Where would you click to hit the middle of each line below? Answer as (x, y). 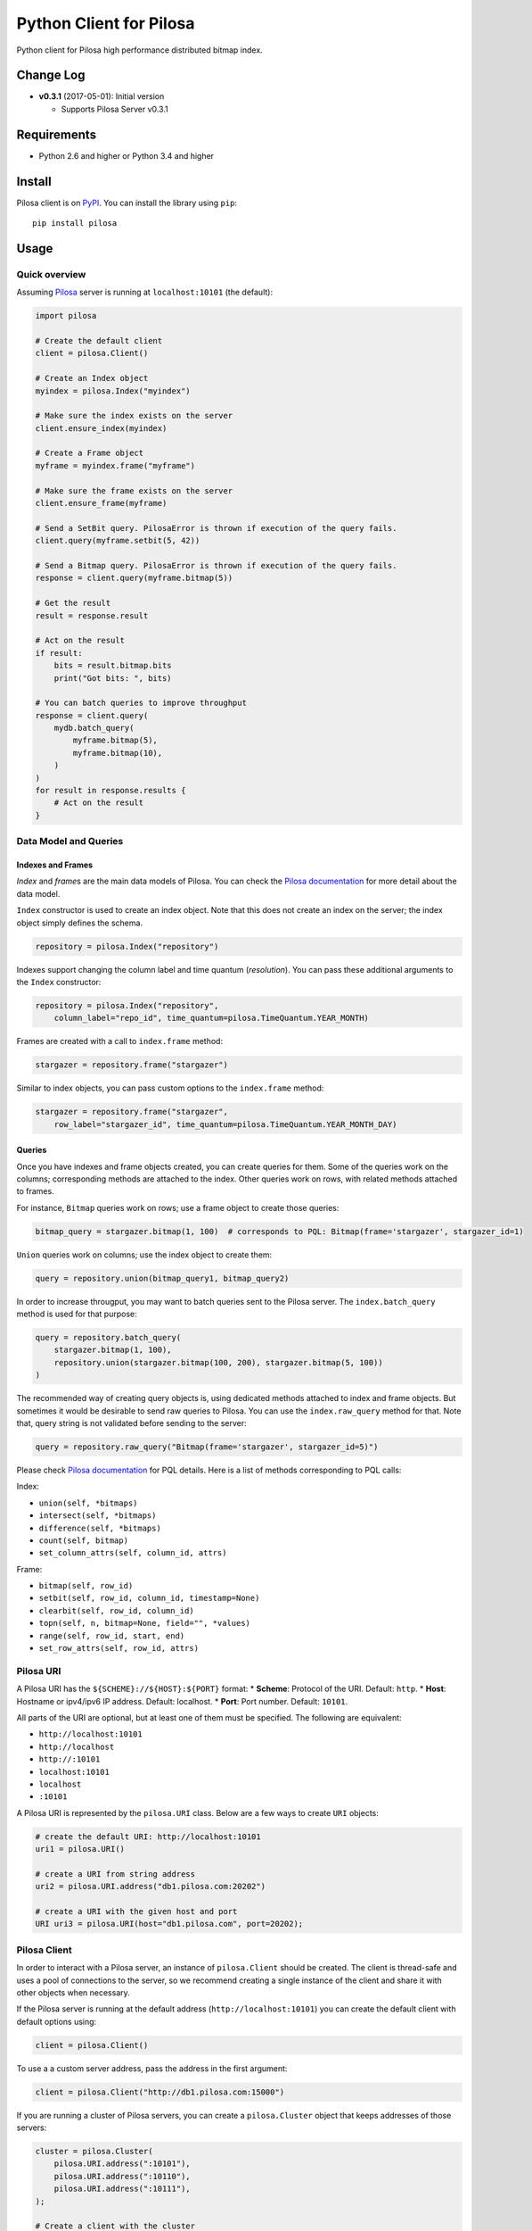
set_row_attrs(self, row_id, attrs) (119, 1648)
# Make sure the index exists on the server (134, 416)
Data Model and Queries (70, 842)
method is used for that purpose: (77, 1314)
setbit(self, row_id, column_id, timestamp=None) (149, 1598)
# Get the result (73, 603)
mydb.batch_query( (94, 728)
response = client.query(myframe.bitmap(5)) (134, 578)
